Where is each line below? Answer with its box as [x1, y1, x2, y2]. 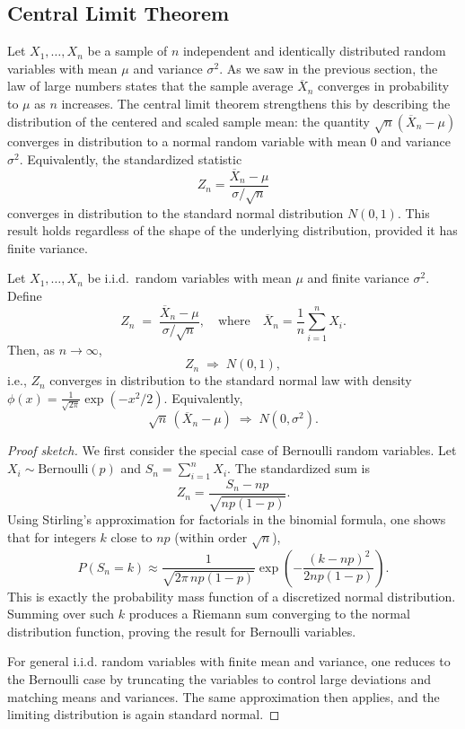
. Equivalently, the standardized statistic [19, 149, 242, 168]
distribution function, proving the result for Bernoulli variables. [7, 621, 356, 640]
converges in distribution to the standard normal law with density [49, 371, 412, 390]
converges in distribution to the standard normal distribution [7, 203, 344, 222]
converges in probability [318, 76, 450, 95]
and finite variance [307, 268, 409, 287]
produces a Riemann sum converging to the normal [128, 604, 410, 623]
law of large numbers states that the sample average [7, 76, 294, 95]
